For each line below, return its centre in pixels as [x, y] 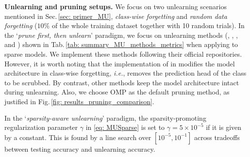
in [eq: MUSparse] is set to [125, 127]
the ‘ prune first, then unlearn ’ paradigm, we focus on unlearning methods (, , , [121, 35]
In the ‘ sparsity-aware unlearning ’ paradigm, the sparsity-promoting [105, 118]
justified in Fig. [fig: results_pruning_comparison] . [79, 101]
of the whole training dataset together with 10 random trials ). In [148, 25]
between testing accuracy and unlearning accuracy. [80, 149]
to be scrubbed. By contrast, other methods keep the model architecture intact [122, 82]
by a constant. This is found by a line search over [78, 137]
